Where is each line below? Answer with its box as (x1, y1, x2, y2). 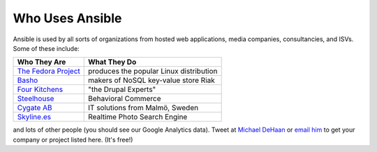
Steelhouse (17, 94, 54, 104)
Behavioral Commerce (88, 94, 161, 104)
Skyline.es (17, 112, 52, 122)
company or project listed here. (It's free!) (13, 135, 133, 144)
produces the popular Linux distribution (88, 66, 218, 76)
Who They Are (17, 57, 66, 67)
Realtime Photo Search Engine (88, 112, 188, 122)
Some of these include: (13, 44, 80, 52)
